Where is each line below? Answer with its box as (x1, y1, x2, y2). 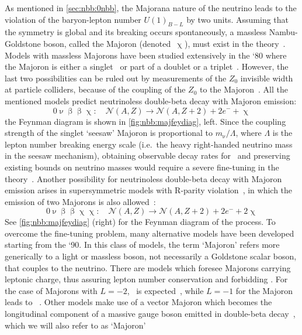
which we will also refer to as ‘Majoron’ (5, 319, 146, 331)
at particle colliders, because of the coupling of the (5, 83, 186, 95)
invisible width (240, 71, 293, 84)
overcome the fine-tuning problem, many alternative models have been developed (5, 227, 294, 239)
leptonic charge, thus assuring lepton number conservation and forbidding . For (5, 273, 288, 285)
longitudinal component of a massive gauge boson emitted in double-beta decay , (5, 307, 296, 320)
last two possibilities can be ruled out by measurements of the (5, 71, 227, 84)
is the (272, 127, 293, 139)
